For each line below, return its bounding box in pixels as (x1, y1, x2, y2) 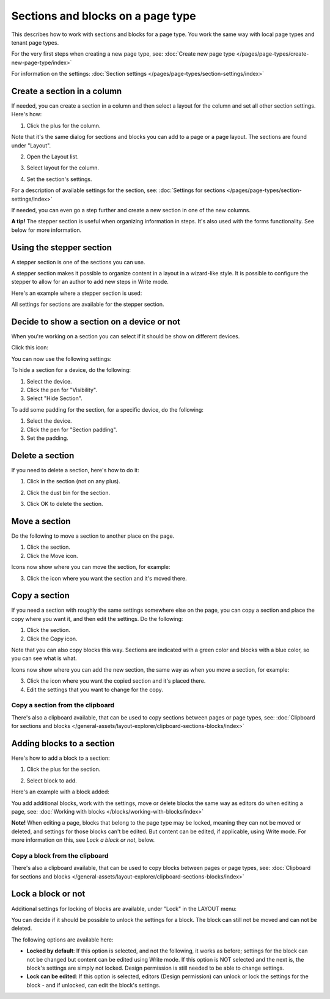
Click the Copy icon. (26, 635, 78, 642)
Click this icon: (11, 344, 49, 351)
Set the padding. (26, 434, 68, 442)
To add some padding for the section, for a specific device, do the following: (11, 406, 204, 413)
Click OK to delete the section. (26, 500, 103, 508)
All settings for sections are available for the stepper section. (11, 300, 164, 308)
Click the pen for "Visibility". (26, 386, 98, 394)
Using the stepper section (11, 242, 112, 253)
